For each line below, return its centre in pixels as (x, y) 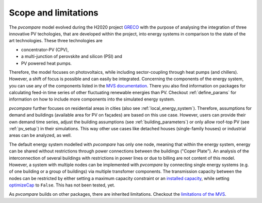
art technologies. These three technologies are (56, 41)
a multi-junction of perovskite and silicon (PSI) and (72, 56)
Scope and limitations (54, 13)
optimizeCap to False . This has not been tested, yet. (62, 185)
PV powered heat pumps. (47, 63)
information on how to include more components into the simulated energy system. (92, 99)
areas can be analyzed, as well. (41, 135)
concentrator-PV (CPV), (45, 50)
